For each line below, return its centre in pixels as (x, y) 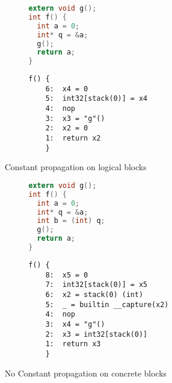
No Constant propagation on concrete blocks (86, 373)
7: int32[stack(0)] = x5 (96, 285)
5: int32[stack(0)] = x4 (96, 99)
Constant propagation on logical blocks (76, 167)
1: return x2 (73, 138)
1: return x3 (73, 344)
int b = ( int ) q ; (71, 221)
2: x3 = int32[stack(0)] (96, 334)
